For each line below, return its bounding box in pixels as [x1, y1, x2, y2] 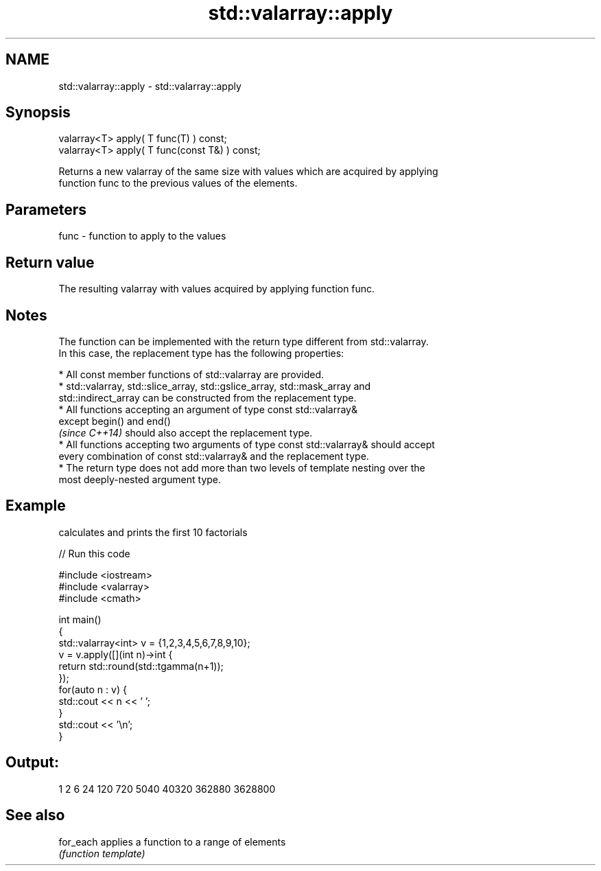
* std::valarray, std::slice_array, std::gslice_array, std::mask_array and [58, 380, 371, 392]
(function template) [58, 847, 145, 859]
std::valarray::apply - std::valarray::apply [58, 80, 241, 92]
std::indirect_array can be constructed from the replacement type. [58, 391, 357, 404]
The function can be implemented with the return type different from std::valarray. [58, 335, 429, 347]
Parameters [5, 200, 86, 218]
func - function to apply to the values [58, 230, 226, 242]
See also [5, 806, 65, 824]
